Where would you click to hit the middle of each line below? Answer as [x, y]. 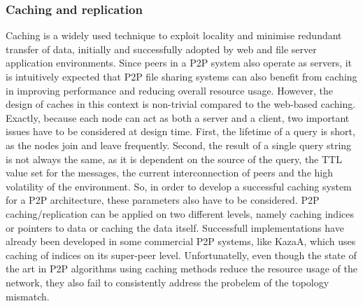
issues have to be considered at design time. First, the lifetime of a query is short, [180, 131]
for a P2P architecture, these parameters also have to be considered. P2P [163, 200]
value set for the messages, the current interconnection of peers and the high [169, 173]
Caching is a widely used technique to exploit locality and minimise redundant [174, 35]
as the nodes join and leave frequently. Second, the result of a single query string [179, 145]
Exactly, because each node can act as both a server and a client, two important [178, 117]
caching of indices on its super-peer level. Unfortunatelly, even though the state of [181, 255]
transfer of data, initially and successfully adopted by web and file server [161, 49]
